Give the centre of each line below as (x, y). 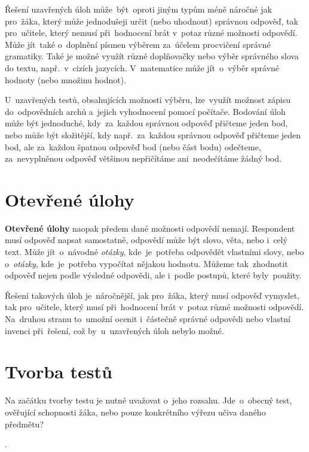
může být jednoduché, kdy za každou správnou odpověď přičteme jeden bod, (146, 123)
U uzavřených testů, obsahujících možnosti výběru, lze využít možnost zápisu (148, 100)
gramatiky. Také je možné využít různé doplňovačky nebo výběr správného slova (152, 56)
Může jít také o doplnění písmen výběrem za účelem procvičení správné (138, 44)
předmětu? (24, 424)
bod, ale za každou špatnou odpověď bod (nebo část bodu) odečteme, (133, 146)
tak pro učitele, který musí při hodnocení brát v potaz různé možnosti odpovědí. (154, 307)
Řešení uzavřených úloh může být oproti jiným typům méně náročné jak (138, 9)
